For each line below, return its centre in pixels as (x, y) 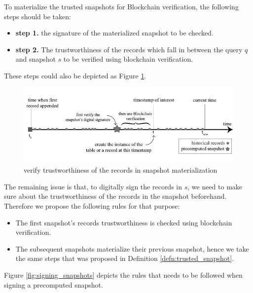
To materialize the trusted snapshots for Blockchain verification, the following (121, 6)
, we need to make (215, 186)
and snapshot (36, 59)
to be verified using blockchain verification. (128, 59)
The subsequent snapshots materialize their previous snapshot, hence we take (132, 248)
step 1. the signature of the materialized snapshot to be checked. (114, 33)
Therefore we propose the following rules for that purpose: (92, 206)
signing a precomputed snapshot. (54, 284)
